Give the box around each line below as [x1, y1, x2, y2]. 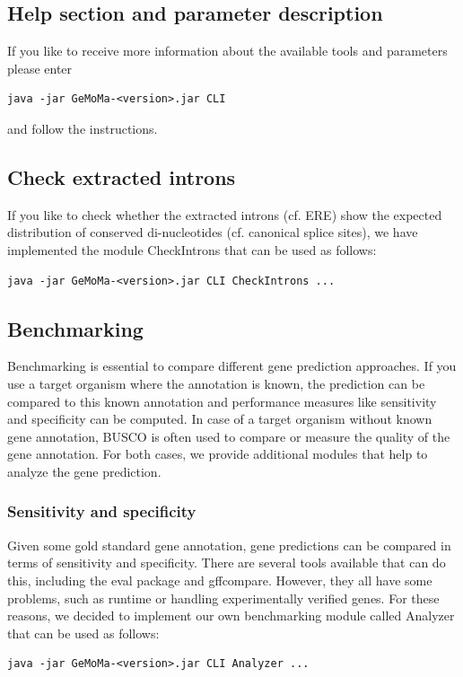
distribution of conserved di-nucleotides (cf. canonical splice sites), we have [7, 223, 418, 242]
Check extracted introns [7, 163, 236, 190]
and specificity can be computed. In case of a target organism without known [7, 409, 432, 428]
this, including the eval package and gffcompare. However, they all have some [7, 570, 432, 589]
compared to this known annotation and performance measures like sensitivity [7, 391, 437, 410]
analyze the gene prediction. [7, 462, 162, 480]
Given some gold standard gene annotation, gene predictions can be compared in [7, 535, 451, 554]
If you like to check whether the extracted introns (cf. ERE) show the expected [7, 205, 442, 224]
